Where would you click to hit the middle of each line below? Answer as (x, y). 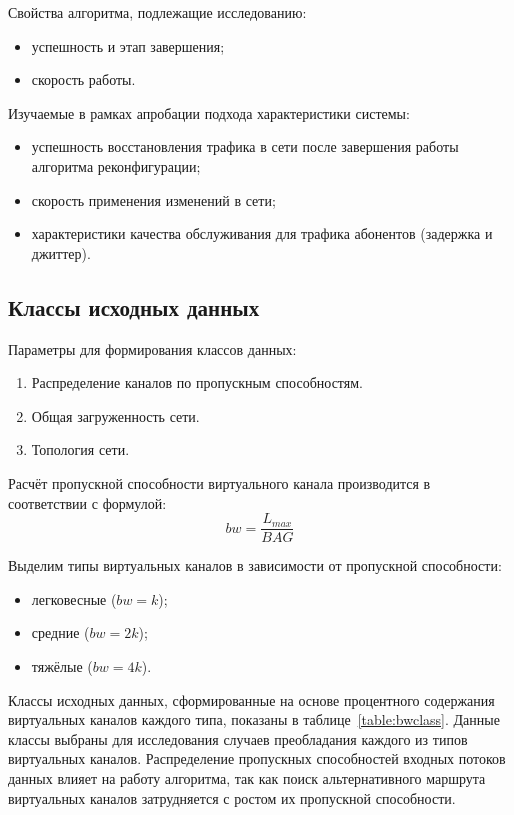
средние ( (60, 632)
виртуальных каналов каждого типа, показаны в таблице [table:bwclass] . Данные (254, 719)
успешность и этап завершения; (128, 45)
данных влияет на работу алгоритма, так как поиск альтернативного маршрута (247, 777)
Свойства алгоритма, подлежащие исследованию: (157, 12)
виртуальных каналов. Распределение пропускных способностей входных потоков (257, 758)
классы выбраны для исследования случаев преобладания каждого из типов (238, 738)
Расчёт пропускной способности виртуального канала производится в (219, 482)
